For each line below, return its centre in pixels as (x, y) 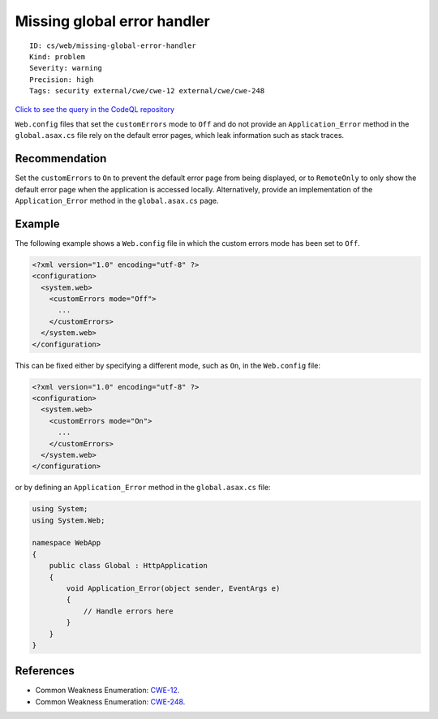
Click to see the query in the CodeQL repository (94, 109)
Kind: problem (57, 56)
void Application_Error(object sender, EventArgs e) (173, 588)
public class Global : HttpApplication (129, 566)
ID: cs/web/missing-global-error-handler (113, 45)
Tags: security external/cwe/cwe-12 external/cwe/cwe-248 (147, 91)
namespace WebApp (67, 543)
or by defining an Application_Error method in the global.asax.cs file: (143, 488)
